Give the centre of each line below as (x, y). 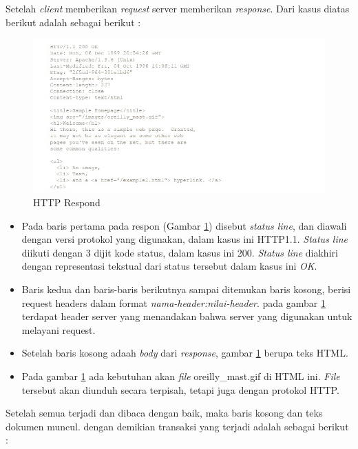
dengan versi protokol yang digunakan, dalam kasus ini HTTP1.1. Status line (185, 239)
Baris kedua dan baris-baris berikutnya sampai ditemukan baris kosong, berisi (186, 289)
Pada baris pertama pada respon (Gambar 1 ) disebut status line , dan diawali (184, 225)
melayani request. (59, 329)
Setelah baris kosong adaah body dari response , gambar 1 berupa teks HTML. (185, 353)
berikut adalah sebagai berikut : (73, 22)
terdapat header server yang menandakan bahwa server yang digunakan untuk (187, 316)
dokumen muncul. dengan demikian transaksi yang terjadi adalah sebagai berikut (177, 426)
